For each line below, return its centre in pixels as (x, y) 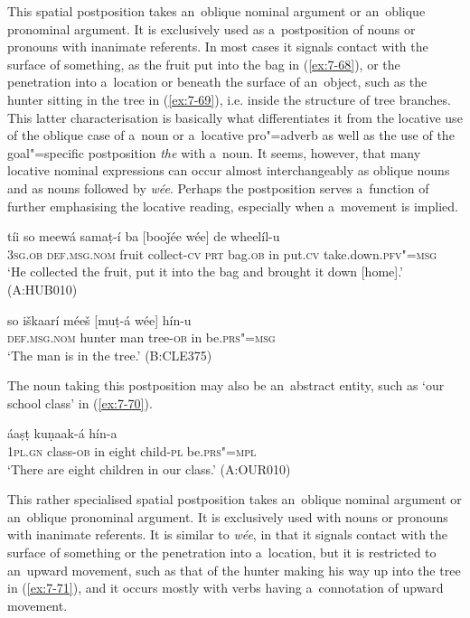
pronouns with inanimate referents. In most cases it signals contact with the (218, 47)
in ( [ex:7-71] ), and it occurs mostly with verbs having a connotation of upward (226, 588)
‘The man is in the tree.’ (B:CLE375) (110, 355)
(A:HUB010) (42, 289)
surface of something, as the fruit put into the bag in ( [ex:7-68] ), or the (204, 64)
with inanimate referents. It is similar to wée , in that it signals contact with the (228, 534)
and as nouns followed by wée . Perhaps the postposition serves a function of (218, 187)
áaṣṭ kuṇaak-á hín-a (62, 433)
